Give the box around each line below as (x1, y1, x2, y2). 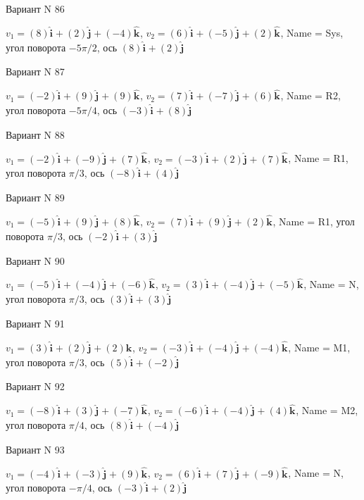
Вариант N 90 (6, 253, 65, 268)
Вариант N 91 (6, 316, 65, 331)
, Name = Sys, (280, 25, 344, 39)
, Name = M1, (288, 339, 351, 354)
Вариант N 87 (6, 64, 65, 79)
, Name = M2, (296, 403, 358, 418)
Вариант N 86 (6, 1, 65, 15)
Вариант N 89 (6, 190, 65, 205)
